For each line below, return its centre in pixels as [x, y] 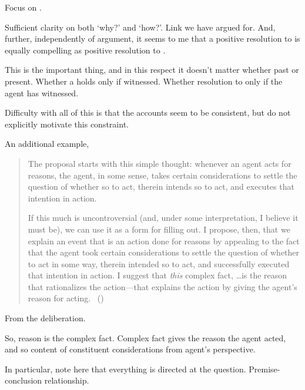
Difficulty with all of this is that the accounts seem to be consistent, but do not [148, 112]
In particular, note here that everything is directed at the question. [125, 369]
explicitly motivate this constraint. [67, 124]
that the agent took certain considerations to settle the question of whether [164, 252]
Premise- [264, 369]
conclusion [24, 380]
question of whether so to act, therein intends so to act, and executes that [161, 186]
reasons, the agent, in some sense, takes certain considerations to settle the [162, 175]
